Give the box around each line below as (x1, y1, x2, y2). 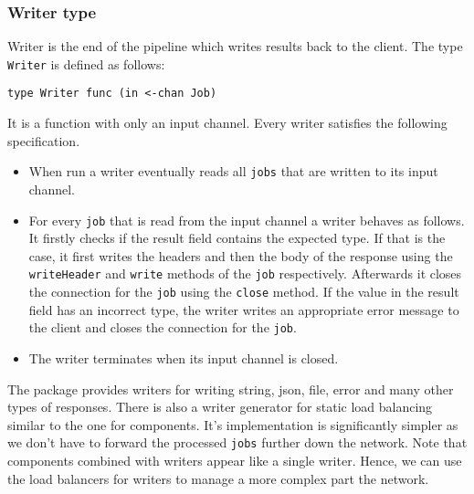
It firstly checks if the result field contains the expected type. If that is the (28, 228, 446, 247)
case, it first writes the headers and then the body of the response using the (28, 246, 453, 265)
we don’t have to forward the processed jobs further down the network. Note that (7, 433, 468, 452)
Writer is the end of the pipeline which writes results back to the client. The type (7, 37, 463, 56)
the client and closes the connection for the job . (28, 318, 297, 337)
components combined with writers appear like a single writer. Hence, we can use (7, 451, 462, 469)
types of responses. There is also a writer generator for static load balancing (7, 397, 433, 416)
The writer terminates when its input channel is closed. (28, 348, 339, 367)
